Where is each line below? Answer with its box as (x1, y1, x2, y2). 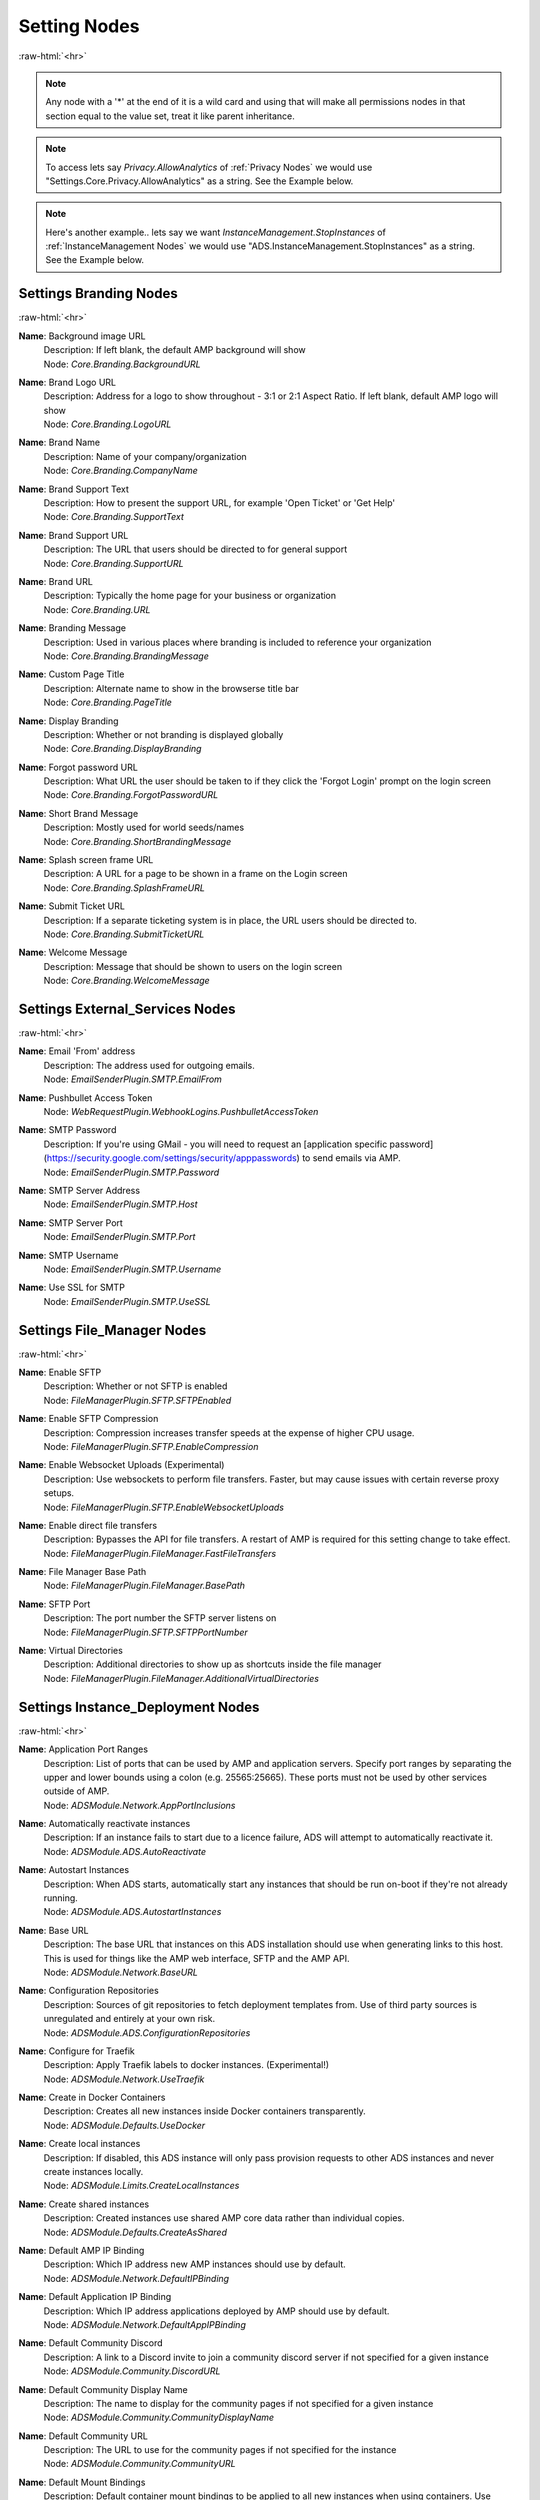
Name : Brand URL (18, 576, 94, 587)
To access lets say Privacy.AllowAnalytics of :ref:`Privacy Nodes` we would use (45, 161, 373, 173)
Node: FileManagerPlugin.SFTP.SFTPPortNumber (43, 1626, 249, 1638)
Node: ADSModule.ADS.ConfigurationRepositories (43, 2026, 251, 2039)
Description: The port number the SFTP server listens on (43, 1612, 277, 1624)
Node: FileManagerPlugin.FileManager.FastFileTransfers (43, 1547, 277, 1559)
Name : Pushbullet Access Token (18, 1091, 153, 1104)
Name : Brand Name (18, 436, 100, 449)
